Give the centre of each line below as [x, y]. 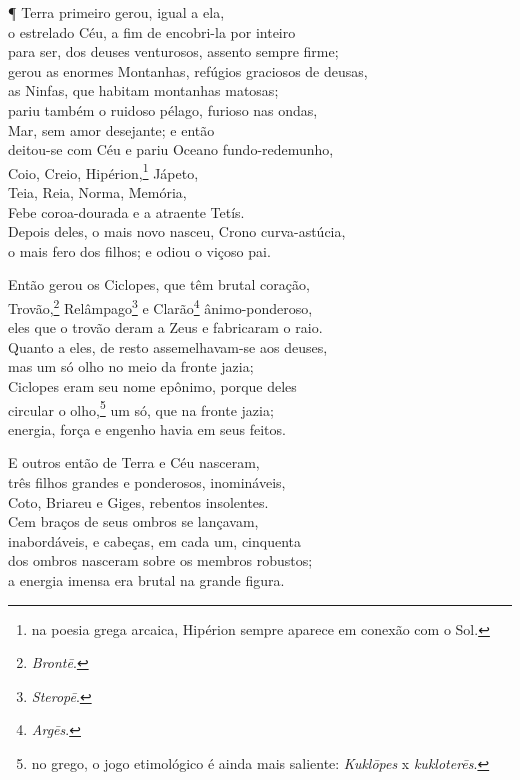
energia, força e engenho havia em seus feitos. [147, 428]
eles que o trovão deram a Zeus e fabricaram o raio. [165, 327]
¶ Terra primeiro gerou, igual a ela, [116, 12]
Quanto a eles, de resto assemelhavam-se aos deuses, [168, 346]
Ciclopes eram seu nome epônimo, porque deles [152, 386]
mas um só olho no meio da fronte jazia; [131, 366]
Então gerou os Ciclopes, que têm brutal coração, [159, 284]
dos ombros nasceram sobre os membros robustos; [160, 560]
